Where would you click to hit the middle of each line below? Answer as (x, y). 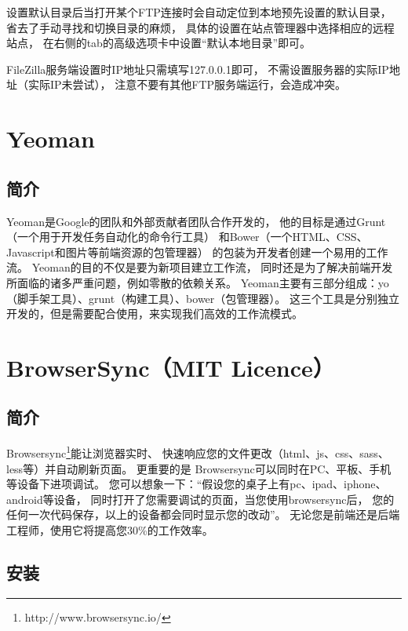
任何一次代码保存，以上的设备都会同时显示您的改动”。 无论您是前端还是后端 (203, 514)
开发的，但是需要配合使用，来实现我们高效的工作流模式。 (155, 314)
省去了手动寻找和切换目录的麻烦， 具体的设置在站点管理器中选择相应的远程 (200, 27)
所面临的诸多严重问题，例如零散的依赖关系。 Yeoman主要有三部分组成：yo (198, 282)
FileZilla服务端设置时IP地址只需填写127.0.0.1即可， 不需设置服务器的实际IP (198, 69)
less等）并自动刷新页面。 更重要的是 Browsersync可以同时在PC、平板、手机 (199, 468)
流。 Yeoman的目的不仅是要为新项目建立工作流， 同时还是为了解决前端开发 (200, 267)
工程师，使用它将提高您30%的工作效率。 (110, 529)
